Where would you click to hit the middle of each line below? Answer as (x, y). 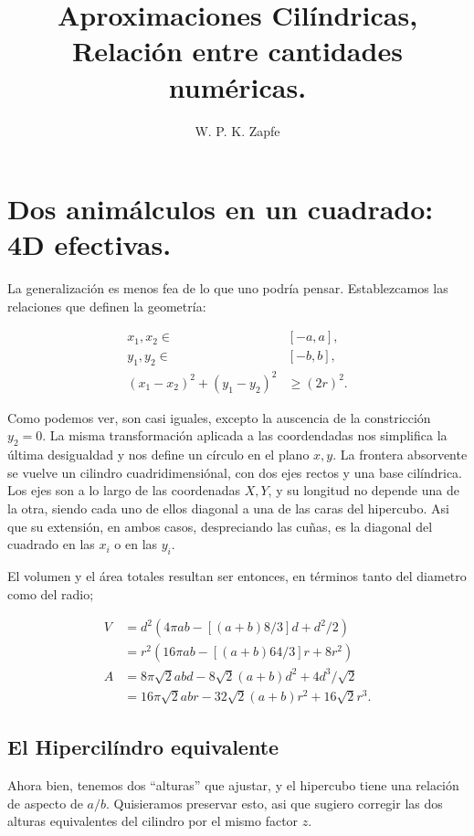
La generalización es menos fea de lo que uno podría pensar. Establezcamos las (228, 288)
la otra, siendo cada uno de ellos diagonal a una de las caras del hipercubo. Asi (228, 508)
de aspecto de (45, 803)
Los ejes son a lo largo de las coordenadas (124, 490)
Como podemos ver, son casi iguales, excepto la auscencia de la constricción (219, 417)
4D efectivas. (90, 244)
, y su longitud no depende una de (363, 490)
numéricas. (237, 86)
